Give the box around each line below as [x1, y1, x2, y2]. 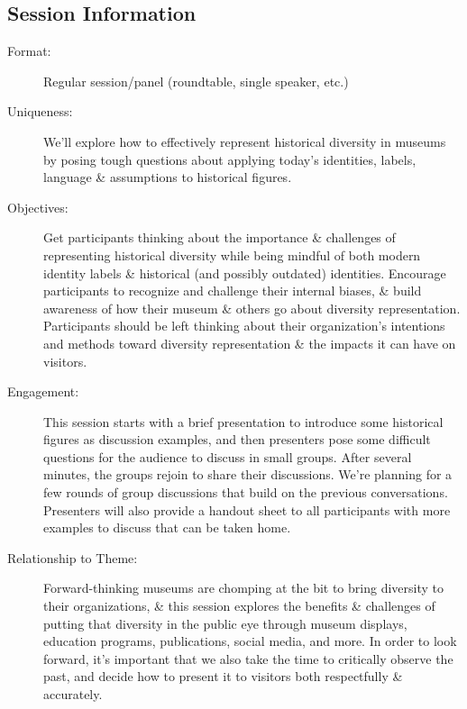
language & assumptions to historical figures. [43, 168, 292, 186]
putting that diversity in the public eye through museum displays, [43, 614, 407, 632]
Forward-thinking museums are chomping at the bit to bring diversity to [43, 578, 444, 597]
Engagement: [7, 382, 79, 401]
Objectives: [7, 197, 69, 216]
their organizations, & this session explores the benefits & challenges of [43, 596, 435, 615]
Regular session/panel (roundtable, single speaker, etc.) [43, 71, 349, 90]
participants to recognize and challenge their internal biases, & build [43, 281, 422, 300]
